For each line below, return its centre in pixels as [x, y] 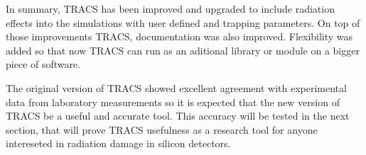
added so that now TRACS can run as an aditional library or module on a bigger [183, 50]
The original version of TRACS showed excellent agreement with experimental [176, 87]
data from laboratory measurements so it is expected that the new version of [173, 102]
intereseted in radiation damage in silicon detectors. [118, 143]
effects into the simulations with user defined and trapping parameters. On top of [183, 22]
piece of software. [43, 64]
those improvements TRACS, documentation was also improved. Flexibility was [179, 36]
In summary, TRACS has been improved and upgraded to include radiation [170, 8]
